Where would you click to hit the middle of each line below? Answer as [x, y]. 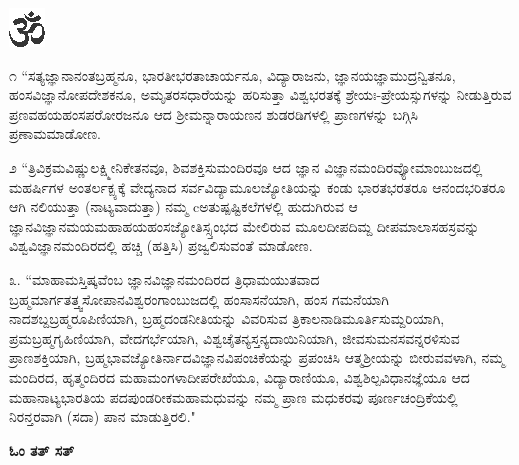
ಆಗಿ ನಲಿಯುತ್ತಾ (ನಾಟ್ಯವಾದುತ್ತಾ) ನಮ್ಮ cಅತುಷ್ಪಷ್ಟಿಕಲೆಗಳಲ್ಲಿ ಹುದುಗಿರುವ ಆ [183, 206]
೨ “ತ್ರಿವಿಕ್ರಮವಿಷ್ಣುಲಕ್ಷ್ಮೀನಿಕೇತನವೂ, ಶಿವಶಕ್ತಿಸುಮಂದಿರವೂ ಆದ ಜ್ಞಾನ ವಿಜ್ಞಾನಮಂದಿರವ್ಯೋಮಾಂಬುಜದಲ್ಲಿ [246, 166]
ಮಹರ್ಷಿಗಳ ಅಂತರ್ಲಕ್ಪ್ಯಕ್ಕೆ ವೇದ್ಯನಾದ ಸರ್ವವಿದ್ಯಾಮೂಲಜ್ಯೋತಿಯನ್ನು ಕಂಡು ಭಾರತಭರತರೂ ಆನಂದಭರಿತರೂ [257, 186]
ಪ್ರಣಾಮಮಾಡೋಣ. [55, 133]
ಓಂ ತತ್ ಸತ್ [42, 449]
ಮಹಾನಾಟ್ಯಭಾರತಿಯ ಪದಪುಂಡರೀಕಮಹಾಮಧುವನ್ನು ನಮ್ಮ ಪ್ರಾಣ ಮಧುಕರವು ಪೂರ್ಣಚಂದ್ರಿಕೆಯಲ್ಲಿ [233, 396]
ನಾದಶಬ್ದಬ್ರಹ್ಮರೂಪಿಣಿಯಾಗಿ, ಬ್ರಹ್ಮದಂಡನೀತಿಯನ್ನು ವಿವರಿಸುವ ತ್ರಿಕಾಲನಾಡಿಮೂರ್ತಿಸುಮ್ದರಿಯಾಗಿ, [227, 318]
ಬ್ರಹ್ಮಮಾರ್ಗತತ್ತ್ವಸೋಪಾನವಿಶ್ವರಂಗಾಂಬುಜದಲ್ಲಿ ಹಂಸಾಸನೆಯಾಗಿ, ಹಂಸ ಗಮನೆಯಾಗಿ [199, 298]
